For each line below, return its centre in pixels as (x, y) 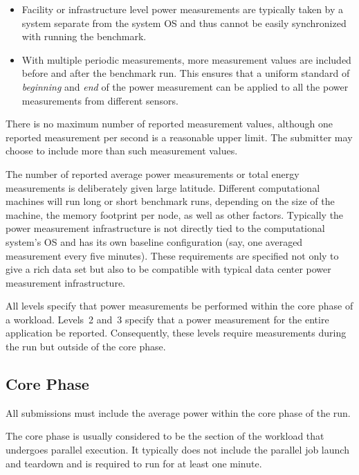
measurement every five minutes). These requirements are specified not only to (172, 255)
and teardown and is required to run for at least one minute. (134, 463)
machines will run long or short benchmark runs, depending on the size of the (170, 201)
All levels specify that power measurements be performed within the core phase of (179, 306)
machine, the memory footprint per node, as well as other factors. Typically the (175, 214)
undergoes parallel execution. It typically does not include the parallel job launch (177, 450)
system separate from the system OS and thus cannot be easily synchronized (184, 23)
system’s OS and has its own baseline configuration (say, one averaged (154, 241)
